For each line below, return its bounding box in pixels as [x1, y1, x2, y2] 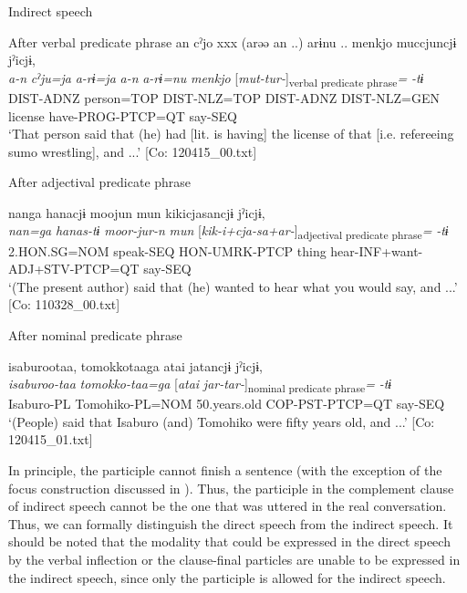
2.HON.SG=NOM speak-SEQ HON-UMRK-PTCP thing [8, 241, 327, 260]
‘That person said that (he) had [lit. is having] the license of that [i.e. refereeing [8, 124, 454, 143]
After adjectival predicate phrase [8, 172, 192, 192]
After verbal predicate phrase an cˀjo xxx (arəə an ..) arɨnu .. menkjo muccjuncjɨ [8, 32, 457, 51]
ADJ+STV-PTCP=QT [8, 259, 140, 278]
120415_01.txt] [8, 430, 93, 449]
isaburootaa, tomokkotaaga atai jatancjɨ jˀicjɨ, [8, 356, 263, 375]
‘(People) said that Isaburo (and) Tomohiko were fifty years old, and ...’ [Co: [8, 411, 435, 431]
